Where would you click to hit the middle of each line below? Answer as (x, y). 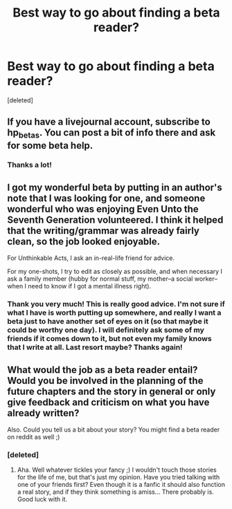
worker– (206, 279)
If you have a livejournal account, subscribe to (109, 122)
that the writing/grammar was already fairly (103, 231)
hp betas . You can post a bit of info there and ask (111, 133)
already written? (43, 413)
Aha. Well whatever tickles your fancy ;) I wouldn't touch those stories (117, 470)
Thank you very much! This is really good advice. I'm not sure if (116, 304)
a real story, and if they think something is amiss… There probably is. (116, 492)
